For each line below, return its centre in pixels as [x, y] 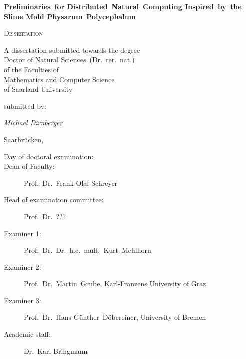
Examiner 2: [23, 266]
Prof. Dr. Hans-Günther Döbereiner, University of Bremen [115, 317]
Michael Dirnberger [33, 123]
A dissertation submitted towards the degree [72, 50]
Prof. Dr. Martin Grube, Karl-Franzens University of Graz [115, 283]
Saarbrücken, [24, 139]
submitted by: [25, 106]
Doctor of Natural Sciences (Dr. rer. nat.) [69, 60]
